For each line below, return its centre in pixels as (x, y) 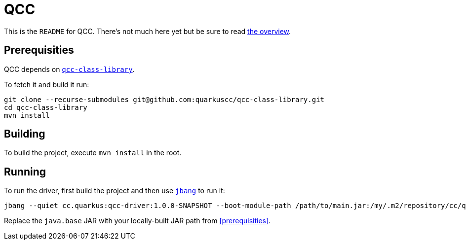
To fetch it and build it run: (47, 84)
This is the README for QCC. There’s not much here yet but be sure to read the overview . (148, 31)
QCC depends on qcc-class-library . (69, 69)
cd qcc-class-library (46, 107)
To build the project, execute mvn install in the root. (93, 153)
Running (25, 172)
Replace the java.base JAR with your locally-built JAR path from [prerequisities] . (137, 221)
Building (25, 134)
